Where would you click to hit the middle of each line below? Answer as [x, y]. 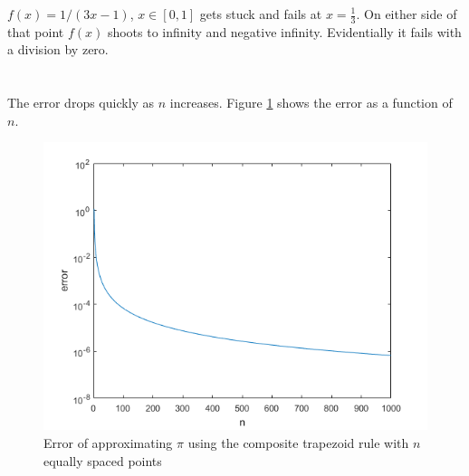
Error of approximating [108, 442]
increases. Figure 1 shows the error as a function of [311, 103]
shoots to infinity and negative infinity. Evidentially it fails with [284, 31]
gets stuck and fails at [261, 14]
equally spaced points [103, 460]
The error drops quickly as [81, 103]
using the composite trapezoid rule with [298, 442]
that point [36, 31]
